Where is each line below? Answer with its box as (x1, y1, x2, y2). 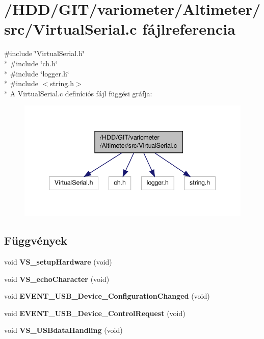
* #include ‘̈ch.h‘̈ (4, 58, 58, 68)
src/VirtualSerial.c (4, 18, 137, 39)
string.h (50, 78, 74, 89)
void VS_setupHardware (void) (4, 256, 112, 267)
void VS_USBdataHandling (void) (4, 325, 123, 335)
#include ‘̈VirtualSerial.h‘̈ (4, 48, 85, 59)
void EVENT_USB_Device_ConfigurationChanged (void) (4, 291, 210, 301)
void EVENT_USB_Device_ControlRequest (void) (4, 307, 186, 318)
